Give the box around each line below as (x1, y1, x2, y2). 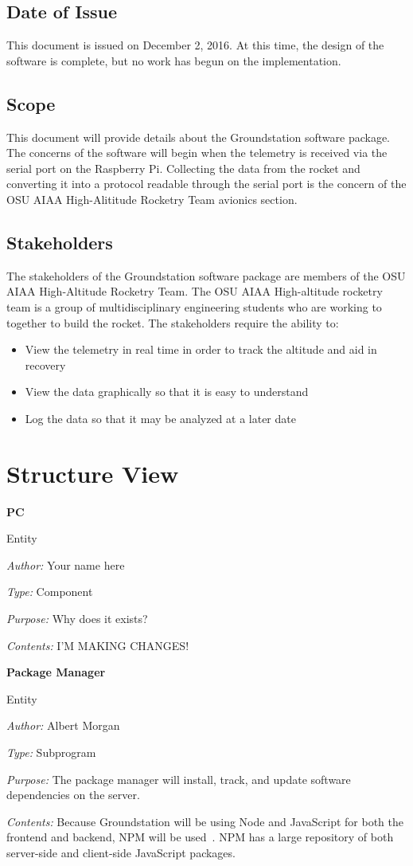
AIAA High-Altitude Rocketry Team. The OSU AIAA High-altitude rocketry (6, 283, 383, 300)
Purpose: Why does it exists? (6, 610, 148, 627)
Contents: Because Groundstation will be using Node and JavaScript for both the (6, 813, 404, 829)
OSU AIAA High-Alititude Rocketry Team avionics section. (6, 190, 298, 207)
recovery (25, 356, 66, 373)
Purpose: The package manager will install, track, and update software (6, 770, 351, 787)
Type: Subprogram (6, 743, 96, 760)
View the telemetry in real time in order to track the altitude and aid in (25, 341, 377, 358)
